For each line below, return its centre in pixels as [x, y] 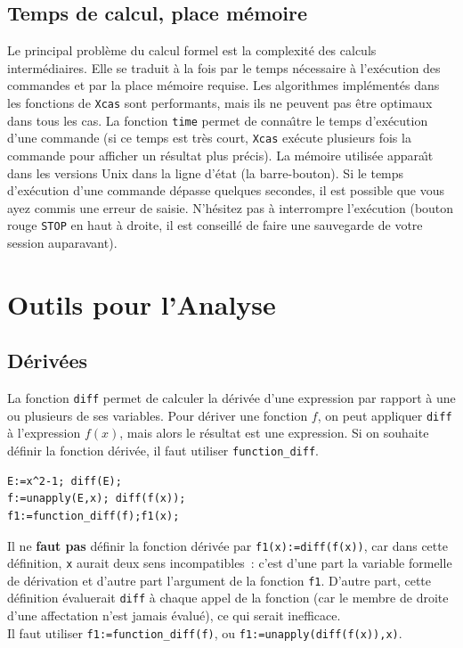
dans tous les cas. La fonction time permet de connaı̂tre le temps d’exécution [218, 120]
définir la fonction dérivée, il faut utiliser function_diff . [163, 451]
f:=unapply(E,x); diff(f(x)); [97, 499]
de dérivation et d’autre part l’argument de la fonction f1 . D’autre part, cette [219, 580]
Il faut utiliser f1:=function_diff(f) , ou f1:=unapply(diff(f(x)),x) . [205, 632]
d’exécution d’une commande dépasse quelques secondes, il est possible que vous [226, 190]
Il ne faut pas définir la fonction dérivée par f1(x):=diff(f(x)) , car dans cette [227, 545]
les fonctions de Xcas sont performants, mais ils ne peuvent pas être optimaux [220, 102]
